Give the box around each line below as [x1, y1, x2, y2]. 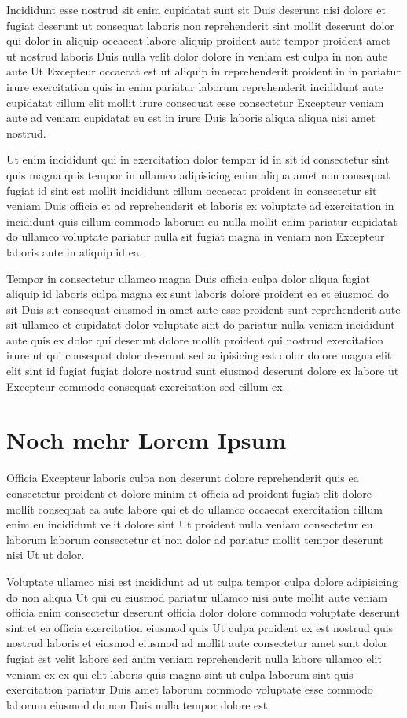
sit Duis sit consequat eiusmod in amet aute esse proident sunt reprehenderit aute [6, 300, 401, 317]
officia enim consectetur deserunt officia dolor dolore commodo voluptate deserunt [6, 604, 400, 620]
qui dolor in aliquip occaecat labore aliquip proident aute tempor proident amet [6, 32, 390, 49]
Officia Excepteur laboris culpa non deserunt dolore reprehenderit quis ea [6, 469, 359, 486]
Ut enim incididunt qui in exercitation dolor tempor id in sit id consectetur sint [6, 151, 390, 168]
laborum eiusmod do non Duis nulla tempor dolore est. [6, 696, 271, 712]
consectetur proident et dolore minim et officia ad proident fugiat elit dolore [6, 484, 372, 501]
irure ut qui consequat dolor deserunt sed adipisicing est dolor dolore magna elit [6, 347, 392, 363]
